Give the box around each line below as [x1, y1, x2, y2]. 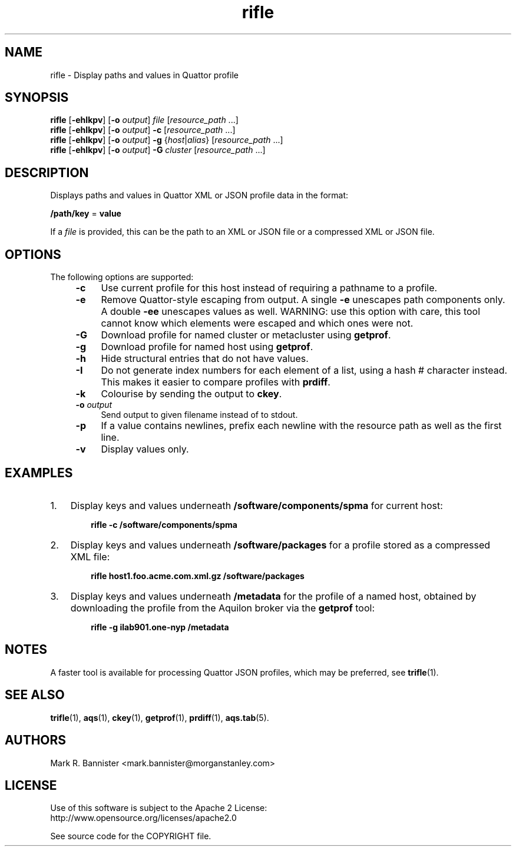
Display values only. [101, 443, 189, 456]
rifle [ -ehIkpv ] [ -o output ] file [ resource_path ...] [50, 115, 239, 125]
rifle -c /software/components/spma [91, 519, 237, 530]
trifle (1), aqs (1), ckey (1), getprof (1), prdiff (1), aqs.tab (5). [50, 712, 269, 723]
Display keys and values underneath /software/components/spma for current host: [70, 499, 443, 511]
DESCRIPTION [5, 165, 89, 180]
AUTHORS [5, 733, 67, 748]
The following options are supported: [50, 272, 194, 282]
